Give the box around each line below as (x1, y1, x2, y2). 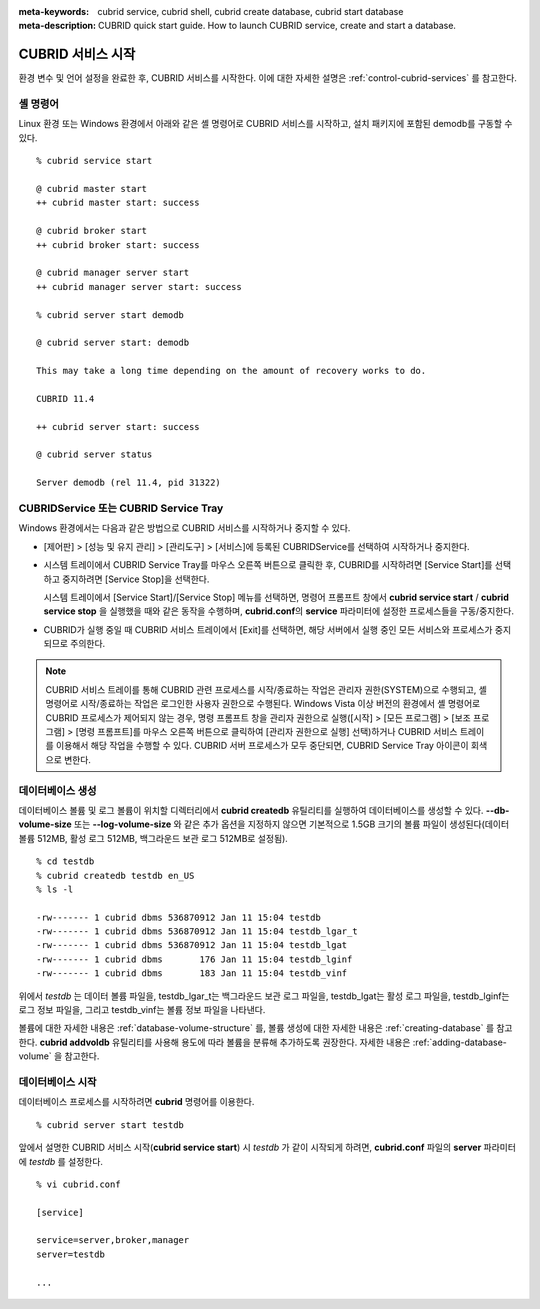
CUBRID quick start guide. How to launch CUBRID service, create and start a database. (98, 20, 457, 32)
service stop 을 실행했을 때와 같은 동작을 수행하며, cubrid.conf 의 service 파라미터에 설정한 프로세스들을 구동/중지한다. (43, 605, 515, 617)
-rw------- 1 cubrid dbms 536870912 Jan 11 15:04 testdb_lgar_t (36, 926, 359, 937)
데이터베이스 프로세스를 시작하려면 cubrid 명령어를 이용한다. (18, 1096, 255, 1108)
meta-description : (18, 20, 97, 32)
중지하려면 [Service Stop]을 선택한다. (61, 573, 210, 585)
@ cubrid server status (36, 449, 153, 460)
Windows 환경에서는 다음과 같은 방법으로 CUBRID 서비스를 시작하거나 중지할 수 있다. (18, 522, 351, 534)
